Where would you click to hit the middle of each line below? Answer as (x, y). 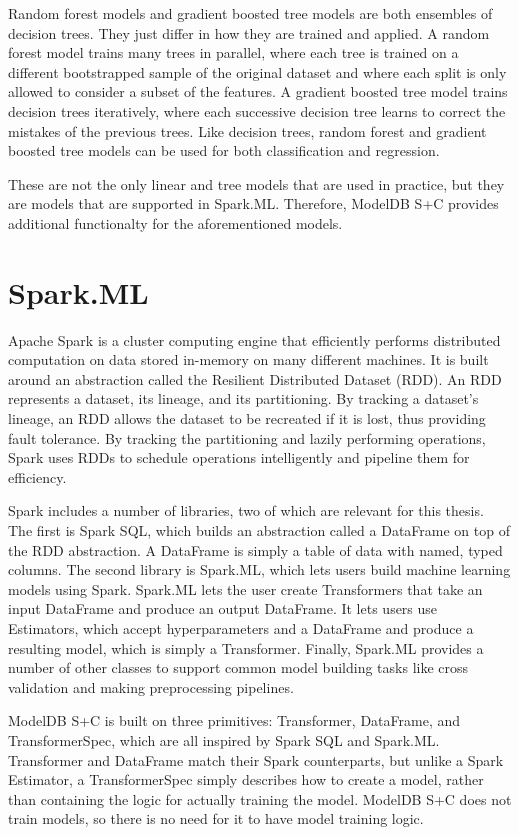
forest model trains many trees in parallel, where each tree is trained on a (233, 52)
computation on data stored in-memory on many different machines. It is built (248, 359)
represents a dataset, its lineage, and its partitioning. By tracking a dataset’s (243, 398)
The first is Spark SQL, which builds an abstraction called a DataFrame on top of (259, 530)
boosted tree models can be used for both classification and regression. (224, 150)
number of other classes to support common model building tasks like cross (238, 667)
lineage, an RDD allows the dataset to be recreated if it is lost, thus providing (247, 418)
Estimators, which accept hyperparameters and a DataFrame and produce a (241, 627)
